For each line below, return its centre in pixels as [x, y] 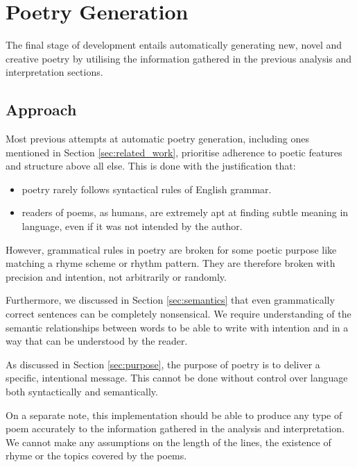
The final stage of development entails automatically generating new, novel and [174, 45]
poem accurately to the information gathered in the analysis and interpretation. [175, 428]
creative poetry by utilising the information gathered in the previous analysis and [179, 58]
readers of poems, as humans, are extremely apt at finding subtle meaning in [185, 212]
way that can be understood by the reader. [97, 341]
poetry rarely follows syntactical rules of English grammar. [147, 189]
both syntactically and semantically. [82, 392]
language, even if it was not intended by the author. [132, 226]
